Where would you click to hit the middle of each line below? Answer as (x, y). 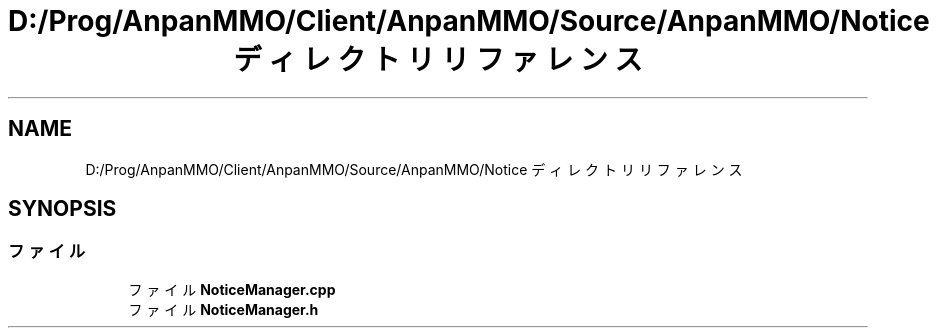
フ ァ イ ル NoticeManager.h (223, 309)
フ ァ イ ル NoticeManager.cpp (232, 289)
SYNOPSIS (62, 209)
